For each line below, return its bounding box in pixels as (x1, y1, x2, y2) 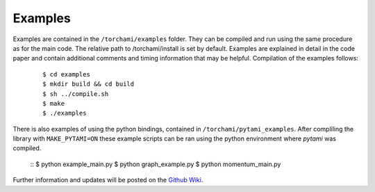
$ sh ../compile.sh (42, 90, 109, 97)
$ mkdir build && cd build (42, 80, 135, 88)
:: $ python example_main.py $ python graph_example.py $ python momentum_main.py (30, 160, 281, 168)
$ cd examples (42, 70, 90, 78)
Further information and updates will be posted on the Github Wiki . (12, 176, 203, 184)
